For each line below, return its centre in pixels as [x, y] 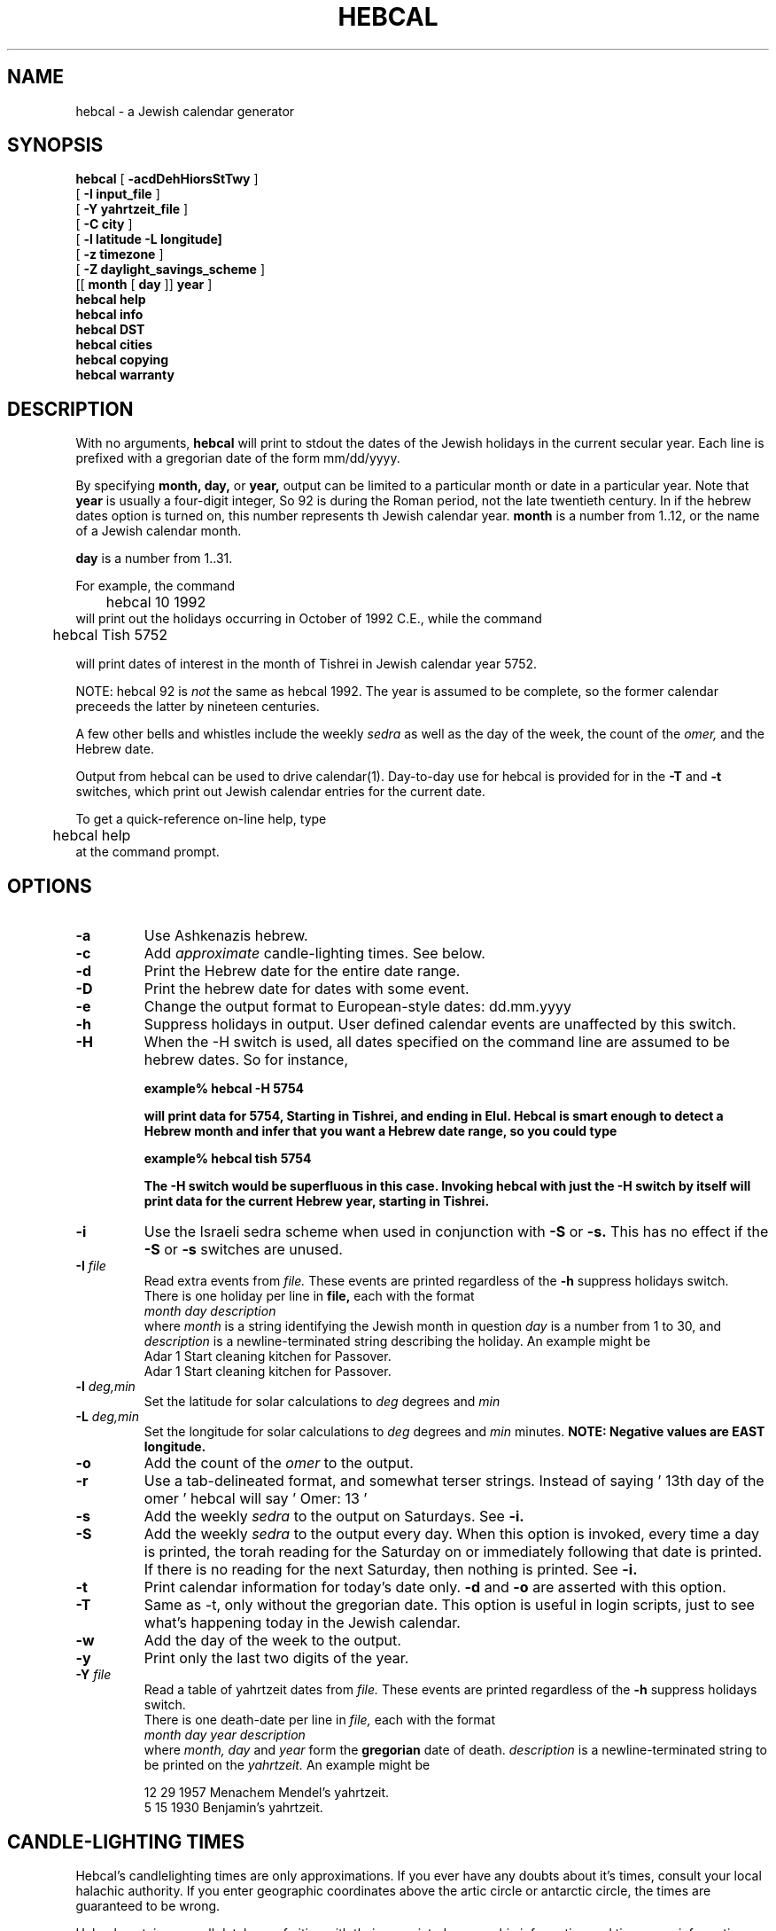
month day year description [225, 1735]
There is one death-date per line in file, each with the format [319, 1720]
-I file [91, 1266]
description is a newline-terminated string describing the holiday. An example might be [397, 1341]
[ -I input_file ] [118, 194]
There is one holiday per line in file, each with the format [309, 1296]
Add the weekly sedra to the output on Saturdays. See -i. [334, 1517]
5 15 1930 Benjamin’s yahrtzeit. [233, 1808]
